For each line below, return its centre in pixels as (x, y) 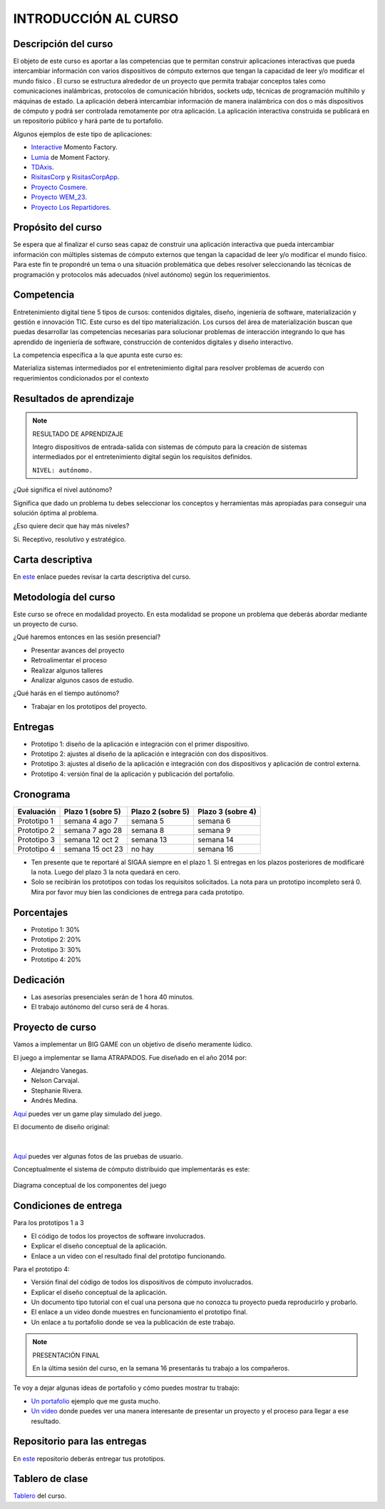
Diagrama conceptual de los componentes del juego (90, 1186)
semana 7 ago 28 (93, 830)
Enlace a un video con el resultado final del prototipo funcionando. (129, 1256)
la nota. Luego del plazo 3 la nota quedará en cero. (106, 872)
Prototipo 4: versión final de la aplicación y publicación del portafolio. (133, 774)
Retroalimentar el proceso (69, 660)
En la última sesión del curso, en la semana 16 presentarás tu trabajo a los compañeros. (161, 1368)
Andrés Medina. (54, 1101)
